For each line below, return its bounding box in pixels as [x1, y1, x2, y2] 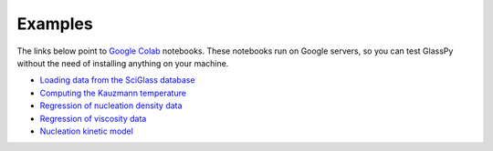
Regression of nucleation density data [39, 100, 183, 111]
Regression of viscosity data [39, 113, 147, 124]
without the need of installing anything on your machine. [16, 57, 229, 68]
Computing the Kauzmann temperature [39, 87, 187, 98]
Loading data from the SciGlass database [39, 75, 195, 86]
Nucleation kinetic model [39, 126, 134, 136]
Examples [16, 14, 93, 34]
